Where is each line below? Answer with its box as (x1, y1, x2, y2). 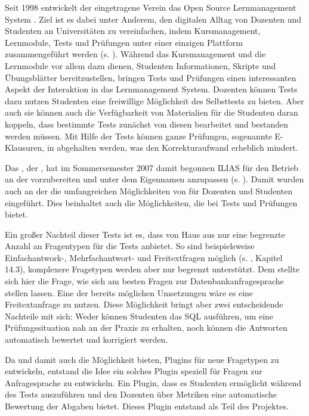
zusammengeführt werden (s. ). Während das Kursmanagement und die (5, 48, 266, 60)
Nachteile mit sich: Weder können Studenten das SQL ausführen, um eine (5, 309, 274, 322)
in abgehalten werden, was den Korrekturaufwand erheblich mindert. (47, 141, 298, 154)
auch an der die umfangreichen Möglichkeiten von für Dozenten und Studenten (5, 184, 293, 197)
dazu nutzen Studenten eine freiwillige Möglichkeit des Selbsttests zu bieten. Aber (5, 94, 304, 107)
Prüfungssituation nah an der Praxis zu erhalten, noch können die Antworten (5, 321, 288, 334)
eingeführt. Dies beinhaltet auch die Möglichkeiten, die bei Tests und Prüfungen (5, 196, 298, 209)
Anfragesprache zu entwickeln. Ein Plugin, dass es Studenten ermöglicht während (5, 376, 302, 389)
